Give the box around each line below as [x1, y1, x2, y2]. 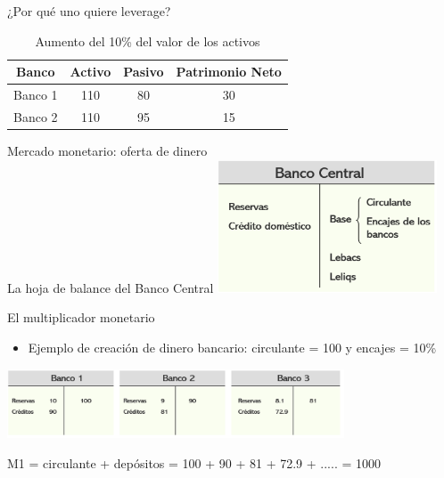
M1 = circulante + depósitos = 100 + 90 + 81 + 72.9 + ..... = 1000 [7, 453, 382, 472]
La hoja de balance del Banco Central [7, 278, 214, 296]
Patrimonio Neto [176, 62, 282, 81]
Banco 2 [13, 107, 58, 126]
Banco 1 [13, 85, 58, 104]
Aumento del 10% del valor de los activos [35, 31, 260, 50]
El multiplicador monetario [7, 308, 155, 327]
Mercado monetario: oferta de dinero [7, 141, 208, 159]
